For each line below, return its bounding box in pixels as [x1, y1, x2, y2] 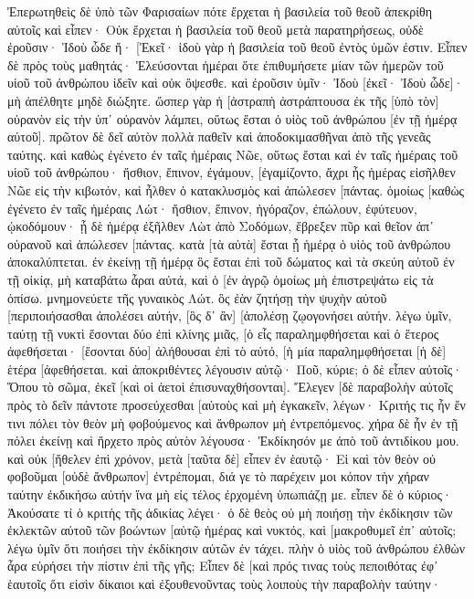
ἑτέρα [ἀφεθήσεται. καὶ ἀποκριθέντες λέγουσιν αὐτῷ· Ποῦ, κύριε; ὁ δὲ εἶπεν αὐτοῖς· [7, 359, 463, 378]
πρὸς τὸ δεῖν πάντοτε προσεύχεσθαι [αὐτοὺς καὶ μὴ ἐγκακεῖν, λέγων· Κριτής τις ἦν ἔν [7, 395, 466, 415]
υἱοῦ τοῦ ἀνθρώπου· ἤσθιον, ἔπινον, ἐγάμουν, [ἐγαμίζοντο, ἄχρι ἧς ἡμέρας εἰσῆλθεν [7, 163, 456, 182]
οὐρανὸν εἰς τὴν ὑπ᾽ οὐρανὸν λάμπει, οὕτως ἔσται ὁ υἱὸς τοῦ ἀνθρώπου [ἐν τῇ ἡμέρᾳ [7, 109, 458, 128]
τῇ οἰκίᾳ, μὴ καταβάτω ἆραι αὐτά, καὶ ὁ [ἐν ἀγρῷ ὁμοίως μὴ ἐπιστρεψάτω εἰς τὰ [7, 269, 434, 289]
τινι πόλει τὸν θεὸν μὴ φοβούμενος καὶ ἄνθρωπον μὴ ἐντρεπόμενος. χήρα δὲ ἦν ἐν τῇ [7, 413, 458, 432]
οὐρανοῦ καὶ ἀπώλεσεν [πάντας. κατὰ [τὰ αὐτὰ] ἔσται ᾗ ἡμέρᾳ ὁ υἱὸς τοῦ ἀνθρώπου [7, 234, 451, 253]
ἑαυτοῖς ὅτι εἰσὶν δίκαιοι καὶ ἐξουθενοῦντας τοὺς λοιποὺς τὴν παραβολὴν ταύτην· [7, 574, 441, 593]
